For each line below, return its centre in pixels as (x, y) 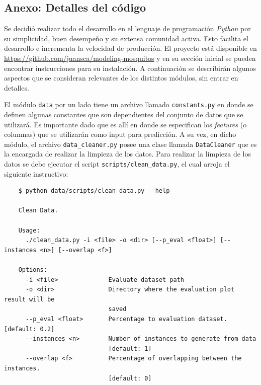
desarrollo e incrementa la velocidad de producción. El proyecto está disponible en (130, 48)
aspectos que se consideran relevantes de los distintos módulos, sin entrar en (121, 78)
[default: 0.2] (29, 329)
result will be (29, 299)
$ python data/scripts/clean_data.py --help (94, 191)
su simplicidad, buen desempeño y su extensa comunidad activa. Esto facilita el (126, 38)
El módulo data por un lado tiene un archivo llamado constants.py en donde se (129, 104)
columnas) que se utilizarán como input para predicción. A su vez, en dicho (120, 134)
